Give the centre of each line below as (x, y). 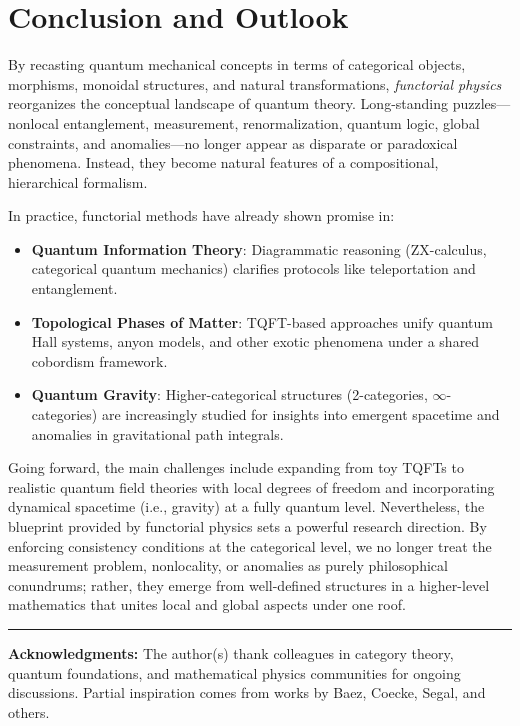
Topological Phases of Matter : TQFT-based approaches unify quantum (262, 321)
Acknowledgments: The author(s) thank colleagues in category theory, (231, 652)
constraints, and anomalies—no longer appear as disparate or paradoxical (233, 142)
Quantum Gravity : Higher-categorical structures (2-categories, (229, 394)
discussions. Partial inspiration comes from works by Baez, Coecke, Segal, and (247, 692)
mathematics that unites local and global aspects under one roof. (207, 604)
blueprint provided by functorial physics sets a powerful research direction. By (247, 526)
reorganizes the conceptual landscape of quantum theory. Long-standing (228, 103)
